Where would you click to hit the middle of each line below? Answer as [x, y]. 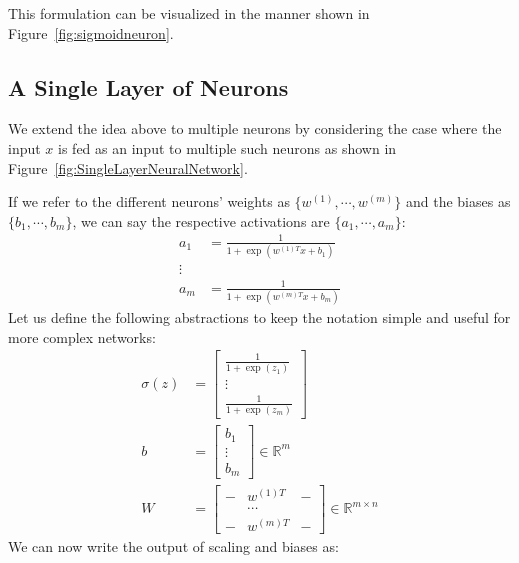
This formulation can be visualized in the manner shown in [189, 13]
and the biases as [458, 201]
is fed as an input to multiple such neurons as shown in [227, 147]
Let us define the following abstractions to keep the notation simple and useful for [259, 317]
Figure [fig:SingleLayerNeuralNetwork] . [128, 167]
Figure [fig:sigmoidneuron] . [91, 32]
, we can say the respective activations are [201, 220]
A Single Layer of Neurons [148, 86]
